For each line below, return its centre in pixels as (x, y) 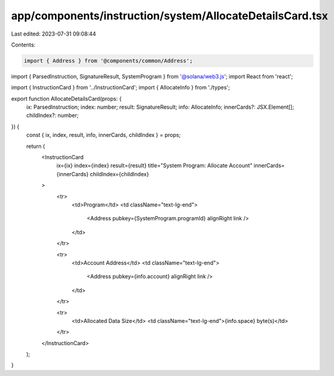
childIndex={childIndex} (119, 174)
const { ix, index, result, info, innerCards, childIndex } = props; (104, 135)
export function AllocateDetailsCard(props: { (66, 98)
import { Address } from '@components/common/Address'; (108, 61)
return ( (36, 146)
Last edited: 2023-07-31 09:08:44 (54, 34)
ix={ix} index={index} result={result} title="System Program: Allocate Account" (155, 165)
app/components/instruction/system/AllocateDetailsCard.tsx (170, 16)
